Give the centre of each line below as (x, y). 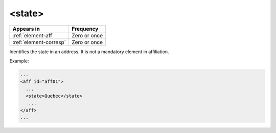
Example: (19, 61)
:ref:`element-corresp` (39, 42)
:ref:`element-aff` (33, 35)
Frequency (85, 29)
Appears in (26, 29)
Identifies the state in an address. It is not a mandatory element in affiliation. (89, 52)
